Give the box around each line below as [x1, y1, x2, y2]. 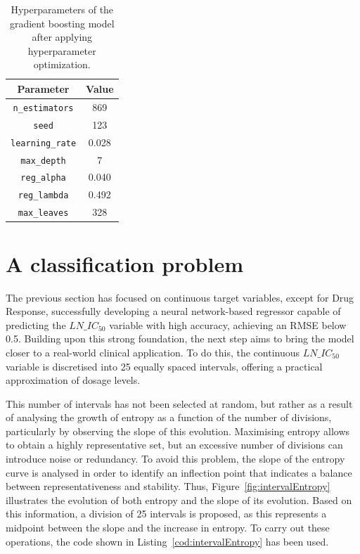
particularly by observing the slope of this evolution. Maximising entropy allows [6, 423, 350, 438]
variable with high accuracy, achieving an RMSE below [109, 317, 347, 332]
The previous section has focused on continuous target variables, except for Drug [6, 290, 354, 304]
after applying [32, 30, 93, 44]
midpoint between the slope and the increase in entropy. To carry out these [6, 520, 330, 535]
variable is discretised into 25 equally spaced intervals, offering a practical [6, 359, 323, 373]
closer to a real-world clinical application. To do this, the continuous [6, 344, 300, 359]
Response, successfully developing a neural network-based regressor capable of [6, 304, 341, 318]
